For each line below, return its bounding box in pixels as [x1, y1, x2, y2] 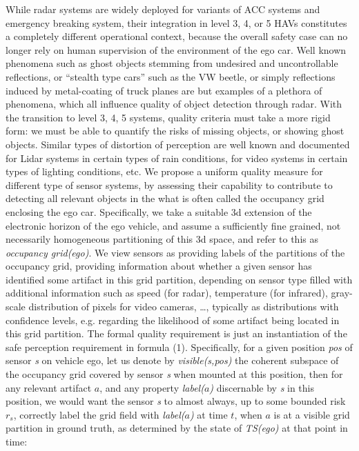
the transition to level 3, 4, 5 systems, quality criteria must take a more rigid [6, 110, 331, 124]
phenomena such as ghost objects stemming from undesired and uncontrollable [6, 56, 338, 70]
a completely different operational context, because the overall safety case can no [6, 29, 348, 43]
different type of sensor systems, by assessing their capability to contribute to [6, 177, 333, 192]
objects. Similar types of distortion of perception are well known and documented [6, 137, 350, 151]
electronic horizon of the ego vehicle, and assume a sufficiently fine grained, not [6, 218, 341, 232]
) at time [189, 407, 228, 421]
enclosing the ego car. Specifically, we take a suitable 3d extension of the [6, 204, 312, 219]
